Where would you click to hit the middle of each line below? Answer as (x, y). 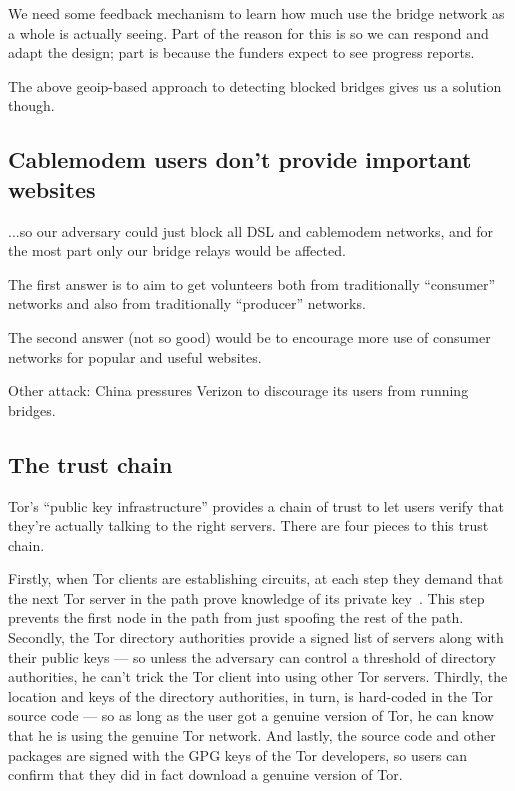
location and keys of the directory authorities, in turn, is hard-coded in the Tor (251, 695)
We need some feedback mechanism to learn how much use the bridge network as (256, 13)
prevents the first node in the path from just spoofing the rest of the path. (236, 617)
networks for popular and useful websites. (135, 356)
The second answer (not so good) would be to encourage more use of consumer (249, 336)
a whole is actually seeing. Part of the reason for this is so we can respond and (248, 32)
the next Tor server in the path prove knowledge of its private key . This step (246, 597)
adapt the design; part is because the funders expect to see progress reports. (241, 52)
